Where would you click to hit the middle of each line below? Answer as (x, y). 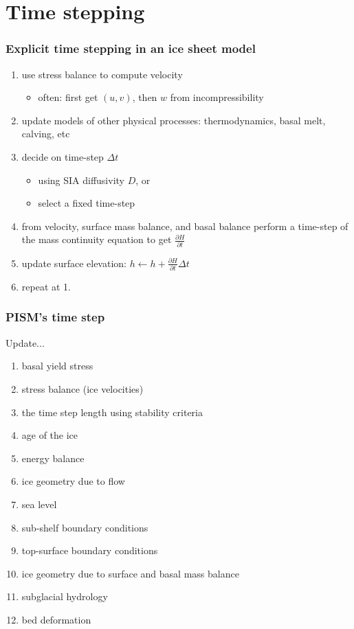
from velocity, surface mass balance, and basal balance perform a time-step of (185, 226)
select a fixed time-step (87, 203)
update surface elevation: (74, 263)
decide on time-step (63, 156)
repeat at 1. (46, 286)
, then (145, 97)
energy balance (53, 458)
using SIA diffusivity (81, 180)
